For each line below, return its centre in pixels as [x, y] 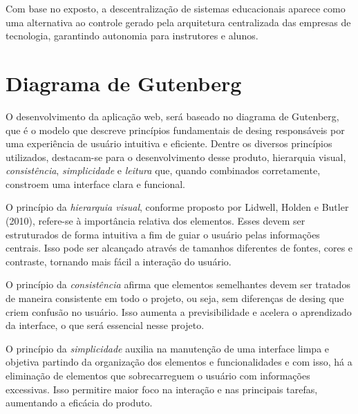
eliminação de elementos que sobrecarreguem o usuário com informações [158, 375]
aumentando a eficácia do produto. [79, 403]
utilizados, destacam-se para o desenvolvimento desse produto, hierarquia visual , [176, 157]
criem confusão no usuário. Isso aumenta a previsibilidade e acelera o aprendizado [179, 311]
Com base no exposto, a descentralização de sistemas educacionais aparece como [176, 8]
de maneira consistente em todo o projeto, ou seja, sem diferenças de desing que [175, 298]
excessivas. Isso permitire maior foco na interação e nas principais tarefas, [162, 389]
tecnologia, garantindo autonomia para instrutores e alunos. [132, 36]
